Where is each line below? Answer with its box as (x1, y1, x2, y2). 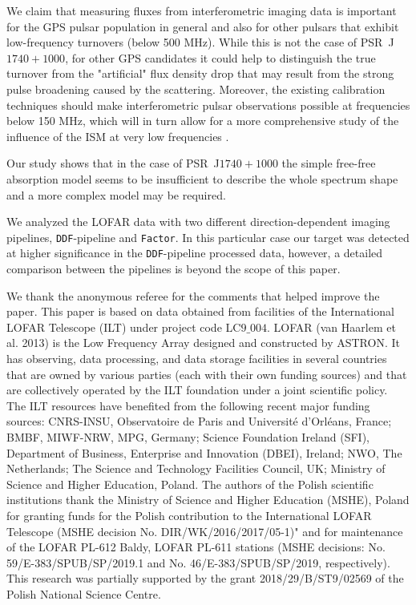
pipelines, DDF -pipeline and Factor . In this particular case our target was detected (6, 228, 410, 245)
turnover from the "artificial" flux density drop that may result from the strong (6, 65, 394, 82)
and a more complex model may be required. (6, 186, 226, 203)
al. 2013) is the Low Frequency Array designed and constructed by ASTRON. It (6, 334, 400, 351)
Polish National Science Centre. (6, 585, 161, 602)
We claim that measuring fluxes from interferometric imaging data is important (6, 2, 397, 18)
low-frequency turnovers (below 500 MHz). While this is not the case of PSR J (6, 34, 394, 50)
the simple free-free (281, 155, 376, 171)
